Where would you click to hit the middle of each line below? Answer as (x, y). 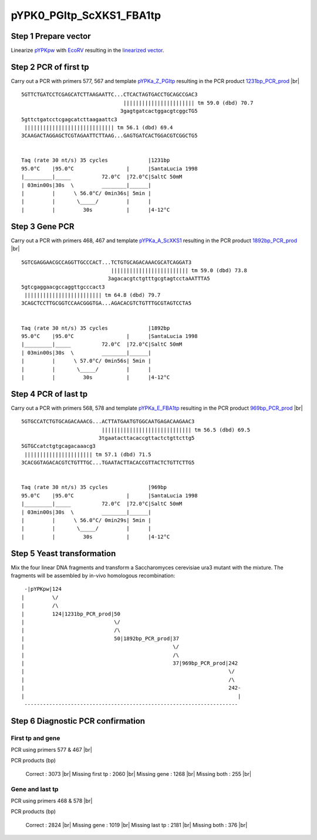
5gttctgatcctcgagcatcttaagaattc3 (69, 119)
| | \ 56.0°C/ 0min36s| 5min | (87, 193)
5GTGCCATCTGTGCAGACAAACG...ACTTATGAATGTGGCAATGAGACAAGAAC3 (108, 421)
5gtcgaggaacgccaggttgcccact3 (63, 287)
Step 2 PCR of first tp (50, 67)
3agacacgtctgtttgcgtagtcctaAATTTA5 (159, 279)
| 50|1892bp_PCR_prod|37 (100, 638)
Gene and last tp (35, 789)
